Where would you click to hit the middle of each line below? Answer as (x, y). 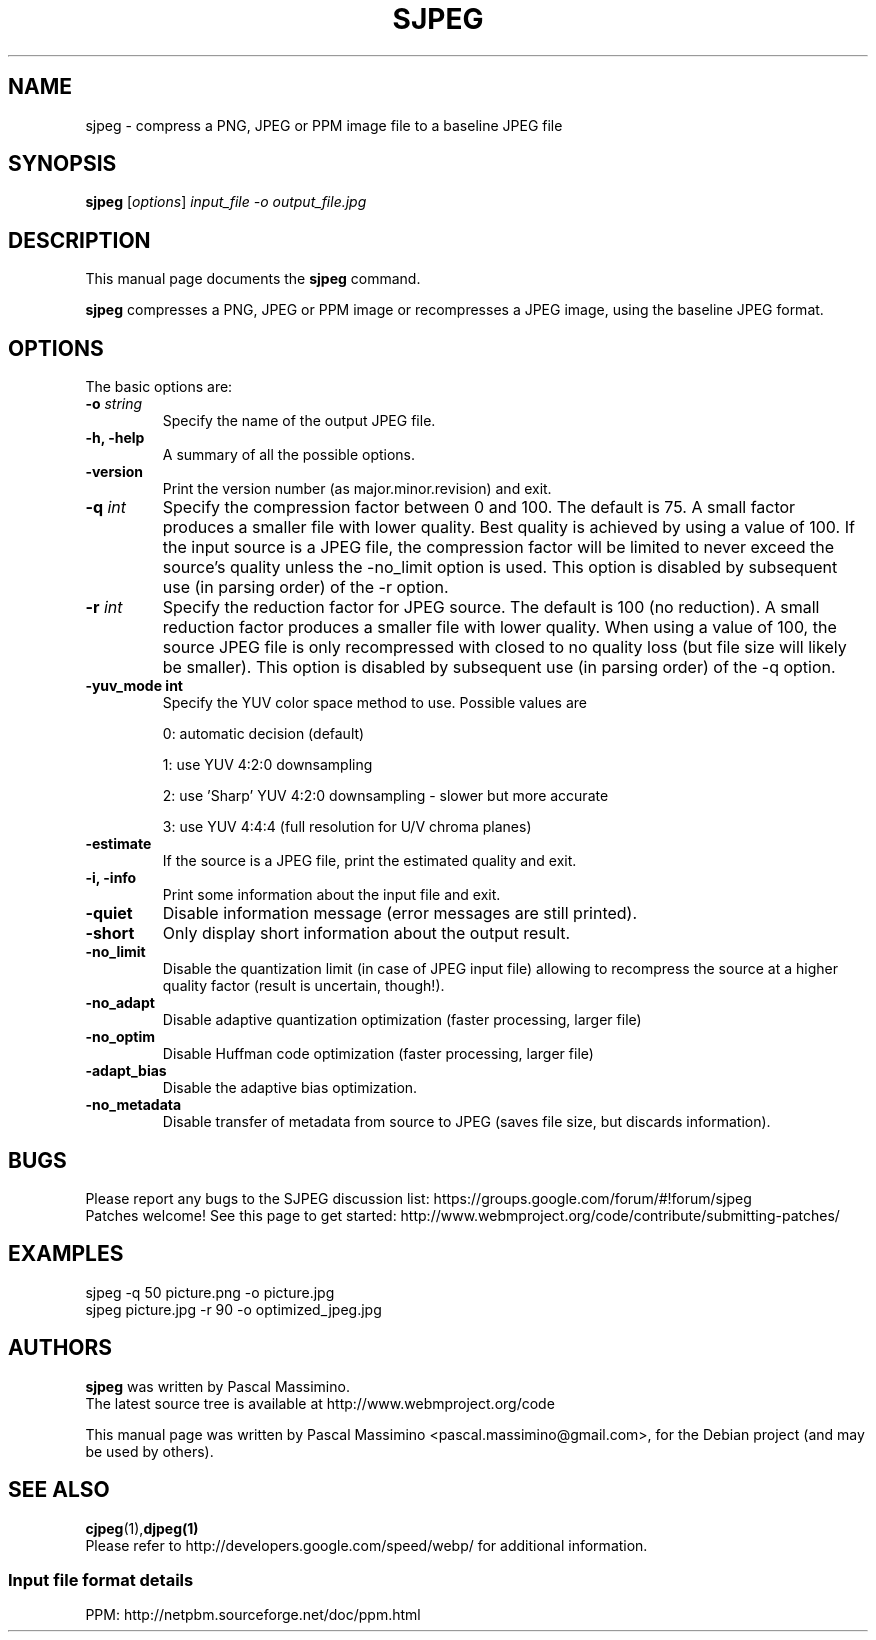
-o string (114, 404)
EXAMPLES (66, 1254)
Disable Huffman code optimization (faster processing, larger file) (378, 1054)
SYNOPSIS (62, 164)
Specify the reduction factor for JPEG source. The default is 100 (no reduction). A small (491, 607)
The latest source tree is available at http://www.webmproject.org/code (320, 1403)
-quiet (109, 913)
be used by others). (149, 1451)
